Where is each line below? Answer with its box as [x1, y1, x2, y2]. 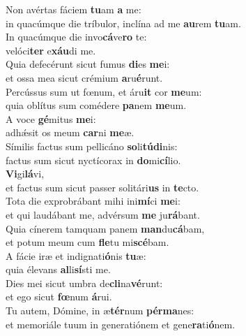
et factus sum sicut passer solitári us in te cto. [6, 180, 199, 194]
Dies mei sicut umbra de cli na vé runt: [6, 275, 163, 290]
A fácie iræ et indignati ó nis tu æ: [6, 248, 146, 263]
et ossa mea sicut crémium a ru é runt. [6, 70, 163, 85]
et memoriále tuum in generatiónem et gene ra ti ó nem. [6, 316, 236, 331]
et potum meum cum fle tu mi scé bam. [6, 235, 169, 249]
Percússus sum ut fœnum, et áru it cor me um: [6, 84, 202, 98]
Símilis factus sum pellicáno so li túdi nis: [6, 138, 178, 153]
